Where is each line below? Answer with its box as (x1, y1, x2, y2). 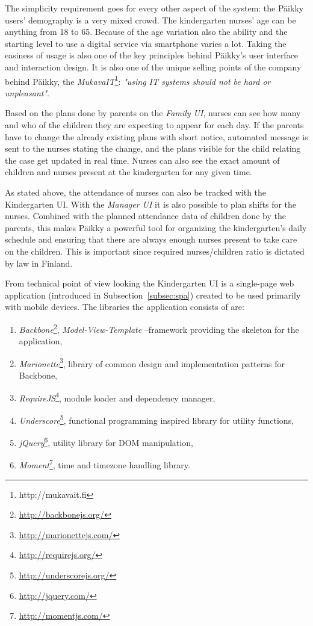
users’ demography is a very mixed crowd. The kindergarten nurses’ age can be (5, 13, 296, 26)
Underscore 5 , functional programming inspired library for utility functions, (19, 412, 294, 426)
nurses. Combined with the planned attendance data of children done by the (5, 209, 286, 222)
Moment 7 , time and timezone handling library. (19, 457, 190, 471)
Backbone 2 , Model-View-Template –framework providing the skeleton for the (19, 321, 299, 335)
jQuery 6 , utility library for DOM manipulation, (19, 435, 193, 448)
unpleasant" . (5, 86, 49, 99)
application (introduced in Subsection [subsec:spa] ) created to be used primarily (5, 288, 301, 301)
